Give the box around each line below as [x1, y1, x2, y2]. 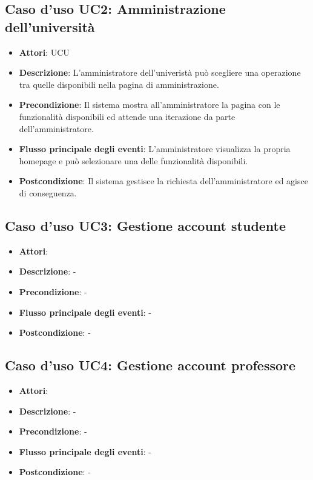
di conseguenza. [19, 186, 77, 199]
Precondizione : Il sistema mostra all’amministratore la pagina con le [19, 98, 280, 111]
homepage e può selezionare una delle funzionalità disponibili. [19, 154, 248, 167]
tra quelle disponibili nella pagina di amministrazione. [19, 78, 219, 90]
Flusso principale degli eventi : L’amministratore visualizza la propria [19, 142, 291, 155]
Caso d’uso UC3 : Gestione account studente [5, 216, 286, 235]
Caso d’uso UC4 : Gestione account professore [5, 356, 296, 375]
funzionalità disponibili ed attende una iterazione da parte [19, 110, 236, 122]
